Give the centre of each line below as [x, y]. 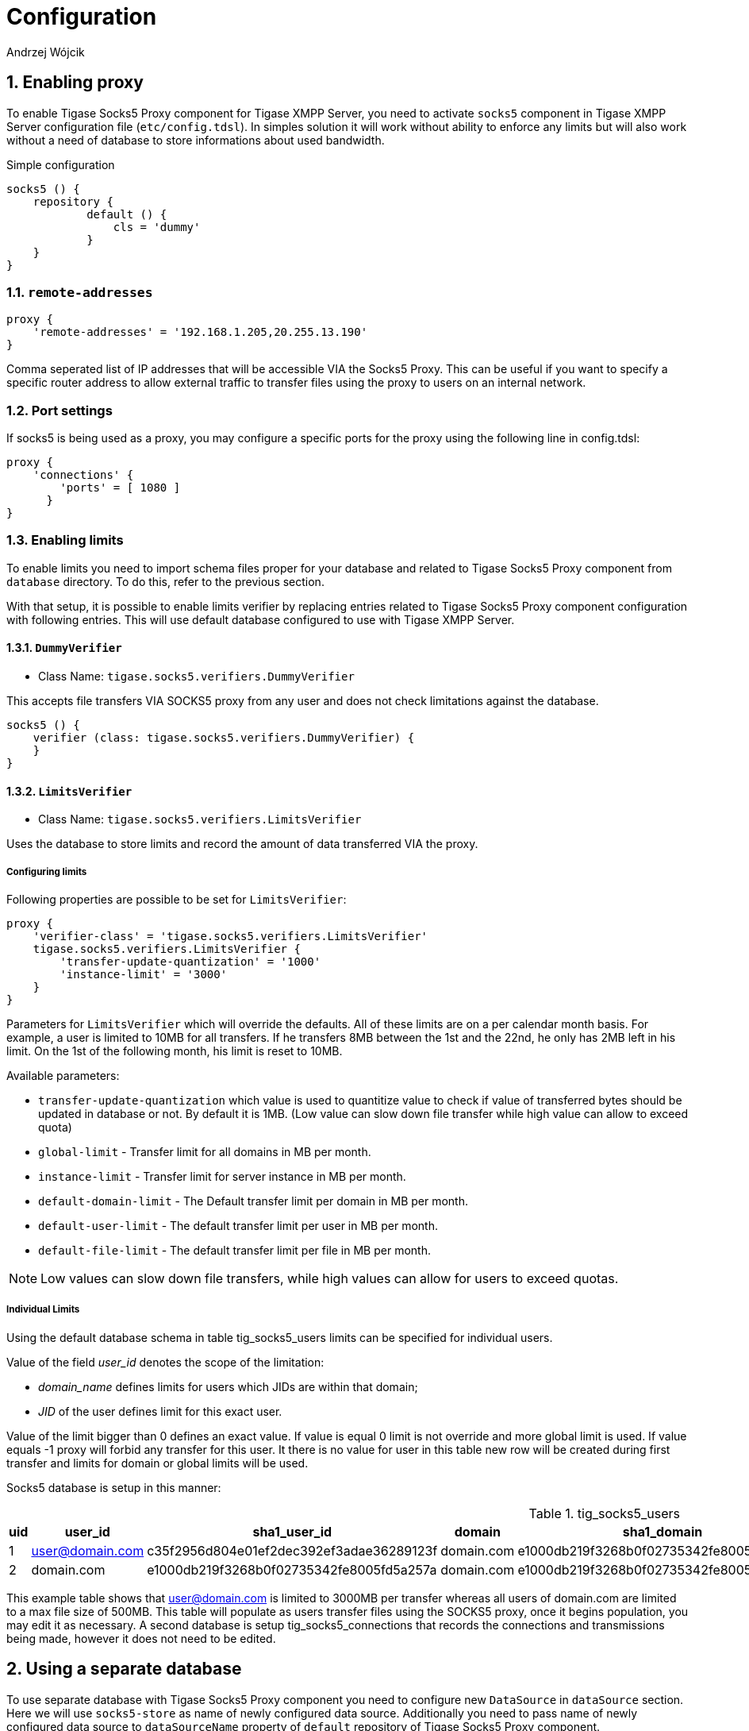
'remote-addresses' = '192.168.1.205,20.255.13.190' [200, 332]
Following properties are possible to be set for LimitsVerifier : [177, 900]
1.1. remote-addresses [80, 292]
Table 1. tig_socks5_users [604, 1513]
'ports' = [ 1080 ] [120, 488]
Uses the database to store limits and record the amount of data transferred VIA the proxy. [242, 844]
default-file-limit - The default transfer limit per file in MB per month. [234, 1251]
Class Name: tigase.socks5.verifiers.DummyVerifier [196, 677]
